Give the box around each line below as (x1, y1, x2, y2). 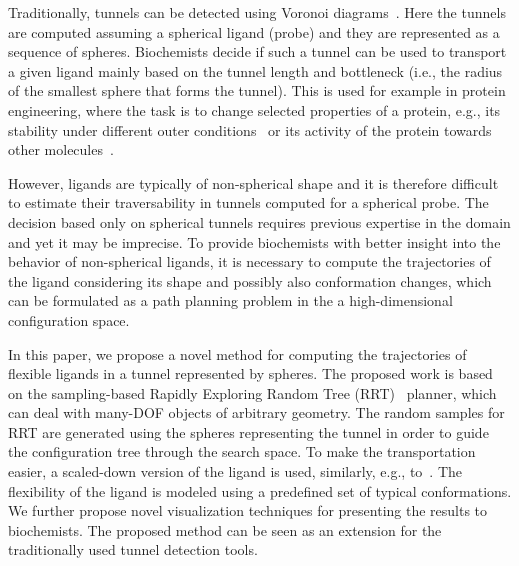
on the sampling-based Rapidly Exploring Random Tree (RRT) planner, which (8, 382, 497, 403)
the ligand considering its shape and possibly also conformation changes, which (8, 270, 492, 291)
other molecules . (8, 139, 114, 160)
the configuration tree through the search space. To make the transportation (8, 441, 476, 462)
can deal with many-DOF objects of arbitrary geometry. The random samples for (8, 402, 505, 423)
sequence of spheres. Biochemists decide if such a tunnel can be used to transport (8, 41, 507, 62)
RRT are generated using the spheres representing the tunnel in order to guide (8, 421, 489, 442)
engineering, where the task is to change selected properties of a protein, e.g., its (8, 99, 501, 120)
